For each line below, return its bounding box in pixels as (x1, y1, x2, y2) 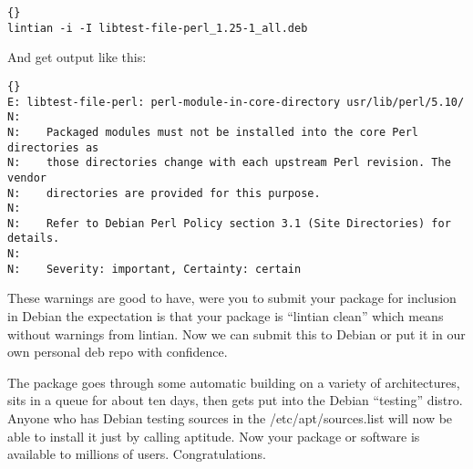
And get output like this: (7, 47, 147, 67)
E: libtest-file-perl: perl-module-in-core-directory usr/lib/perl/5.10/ (7, 95, 465, 109)
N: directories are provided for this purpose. (7, 186, 321, 200)
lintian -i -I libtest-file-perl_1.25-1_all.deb (7, 21, 308, 35)
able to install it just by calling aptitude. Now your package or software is (7, 426, 420, 445)
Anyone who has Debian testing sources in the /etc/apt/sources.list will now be (7, 409, 453, 427)
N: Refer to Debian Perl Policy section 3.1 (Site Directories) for (7, 216, 451, 230)
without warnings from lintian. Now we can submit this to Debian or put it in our (7, 324, 466, 343)
